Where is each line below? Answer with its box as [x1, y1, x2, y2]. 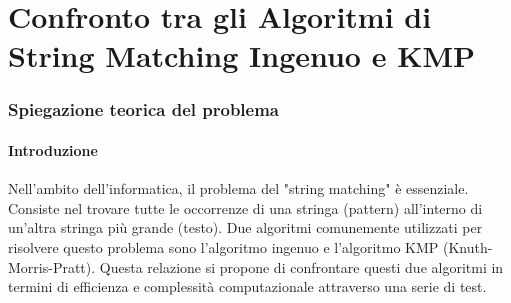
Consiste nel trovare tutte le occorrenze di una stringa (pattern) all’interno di [8, 197, 483, 218]
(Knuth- [443, 236, 493, 257]
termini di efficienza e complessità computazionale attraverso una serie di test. [8, 276, 487, 297]
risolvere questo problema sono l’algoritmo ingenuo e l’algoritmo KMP [8, 236, 439, 257]
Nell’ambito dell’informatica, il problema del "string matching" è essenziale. [8, 178, 469, 199]
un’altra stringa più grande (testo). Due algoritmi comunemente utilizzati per [8, 217, 483, 238]
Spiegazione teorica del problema [8, 97, 279, 122]
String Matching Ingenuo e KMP [8, 35, 475, 76]
